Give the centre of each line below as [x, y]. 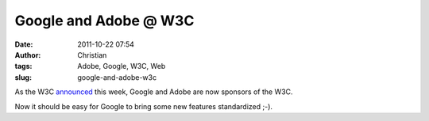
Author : [28, 55]
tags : [23, 66]
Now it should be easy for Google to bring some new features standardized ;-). [144, 106]
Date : [24, 44]
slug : [23, 77]
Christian [92, 55]
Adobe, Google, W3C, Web [122, 66]
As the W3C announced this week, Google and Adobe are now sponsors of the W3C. [154, 92]
